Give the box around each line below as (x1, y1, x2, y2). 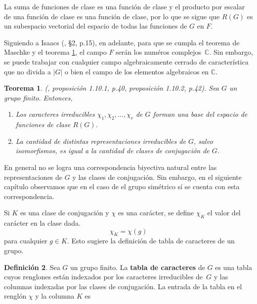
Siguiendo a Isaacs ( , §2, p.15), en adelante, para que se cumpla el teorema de (4, 37, 240, 47)
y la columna (35, 291, 75, 301)
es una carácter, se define (118, 207, 194, 218)
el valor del (207, 207, 241, 218)
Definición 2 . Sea (4, 262, 60, 272)
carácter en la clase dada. (4, 218, 81, 228)
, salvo (193, 135, 214, 146)
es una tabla (215, 262, 252, 272)
